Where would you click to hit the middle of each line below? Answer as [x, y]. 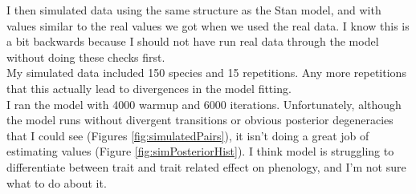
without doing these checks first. [86, 57]
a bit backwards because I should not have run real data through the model [193, 41]
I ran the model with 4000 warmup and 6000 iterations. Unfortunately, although [204, 104]
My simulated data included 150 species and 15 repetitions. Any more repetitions [206, 73]
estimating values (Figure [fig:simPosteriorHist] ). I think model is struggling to [200, 151]
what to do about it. [57, 182]
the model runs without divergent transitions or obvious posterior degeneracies [200, 120]
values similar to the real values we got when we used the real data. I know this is [208, 25]
